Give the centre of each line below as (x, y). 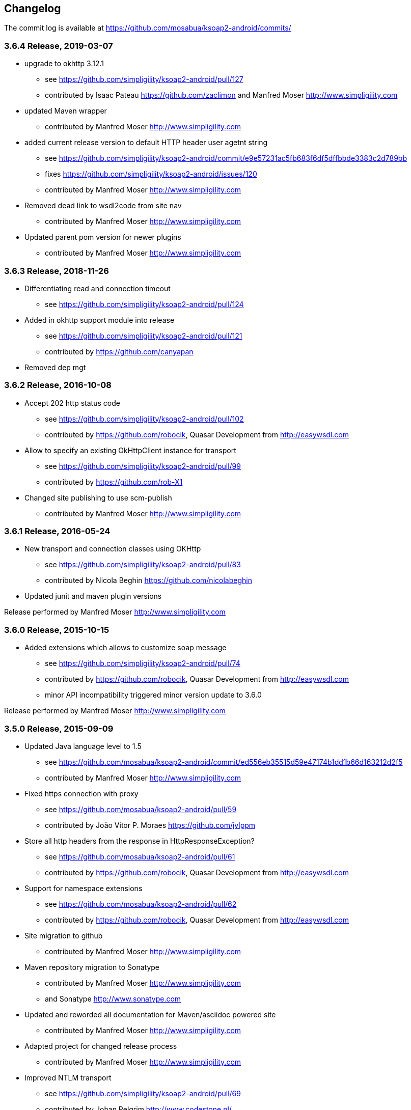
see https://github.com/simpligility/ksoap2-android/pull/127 (144, 79)
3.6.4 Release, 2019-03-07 (59, 46)
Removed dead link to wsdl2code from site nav (103, 206)
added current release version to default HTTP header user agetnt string (146, 143)
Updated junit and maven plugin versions (93, 596)
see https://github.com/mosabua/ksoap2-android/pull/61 (140, 856)
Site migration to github (64, 935)
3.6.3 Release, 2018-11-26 (57, 271)
